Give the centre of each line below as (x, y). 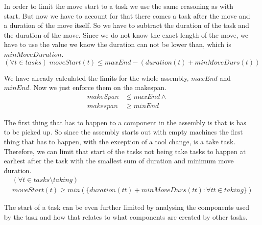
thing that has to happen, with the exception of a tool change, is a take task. (120, 141)
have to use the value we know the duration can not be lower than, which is (118, 44)
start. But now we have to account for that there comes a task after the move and (127, 15)
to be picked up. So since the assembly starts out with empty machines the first (123, 132)
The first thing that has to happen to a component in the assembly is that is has (125, 122)
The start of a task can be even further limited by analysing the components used (127, 207)
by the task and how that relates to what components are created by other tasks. (126, 217)
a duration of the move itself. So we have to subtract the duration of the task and (127, 25)
